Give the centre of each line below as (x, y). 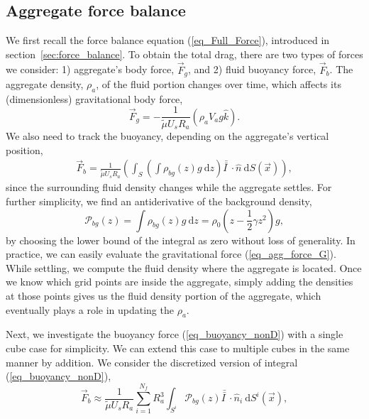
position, (24, 149)
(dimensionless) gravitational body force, (94, 98)
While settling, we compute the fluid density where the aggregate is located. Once (184, 267)
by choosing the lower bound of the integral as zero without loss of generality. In (181, 240)
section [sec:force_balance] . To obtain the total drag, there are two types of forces (184, 54)
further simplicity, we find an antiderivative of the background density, (159, 201)
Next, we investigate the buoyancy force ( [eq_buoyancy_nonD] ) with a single (175, 334)
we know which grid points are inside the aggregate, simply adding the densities (180, 282)
